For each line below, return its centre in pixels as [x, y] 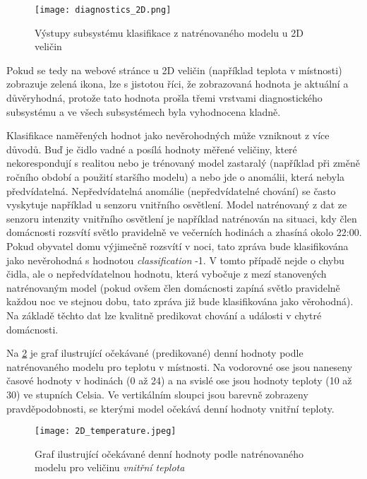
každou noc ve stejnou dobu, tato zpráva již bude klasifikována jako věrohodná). [180, 301]
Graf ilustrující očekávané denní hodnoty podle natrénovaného [169, 453]
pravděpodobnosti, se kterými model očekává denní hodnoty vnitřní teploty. [170, 408]
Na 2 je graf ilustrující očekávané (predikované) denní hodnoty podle [155, 353]
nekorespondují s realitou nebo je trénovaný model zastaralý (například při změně [183, 163]
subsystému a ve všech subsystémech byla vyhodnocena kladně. [144, 111]
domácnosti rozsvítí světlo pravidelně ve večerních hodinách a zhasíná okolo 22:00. [184, 232]
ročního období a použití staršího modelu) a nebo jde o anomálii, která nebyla [176, 177]
